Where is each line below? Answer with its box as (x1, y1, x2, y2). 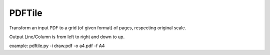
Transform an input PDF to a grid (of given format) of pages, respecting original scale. (9, 25, 186, 31)
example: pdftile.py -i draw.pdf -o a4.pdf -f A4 (9, 43, 105, 49)
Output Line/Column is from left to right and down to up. (9, 34, 125, 40)
